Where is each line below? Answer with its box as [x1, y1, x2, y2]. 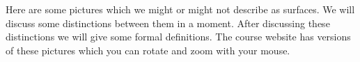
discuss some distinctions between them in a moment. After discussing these [6, 15, 330, 30]
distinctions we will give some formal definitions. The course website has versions [6, 29, 351, 44]
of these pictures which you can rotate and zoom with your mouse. [6, 42, 290, 57]
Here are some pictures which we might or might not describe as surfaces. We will [6, 2, 355, 16]
